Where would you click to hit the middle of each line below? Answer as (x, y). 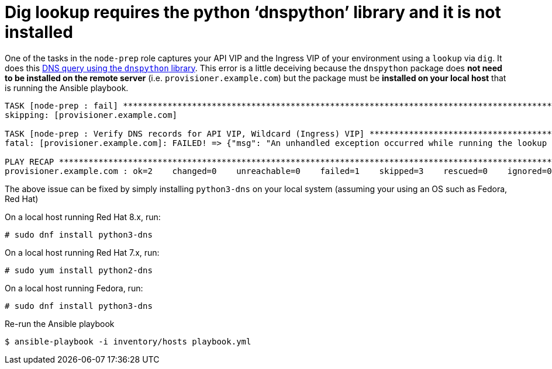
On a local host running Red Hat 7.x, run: (82, 252)
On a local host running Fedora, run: (74, 288)
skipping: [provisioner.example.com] (91, 115)
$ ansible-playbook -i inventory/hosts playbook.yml (128, 341)
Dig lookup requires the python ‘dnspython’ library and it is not (253, 12)
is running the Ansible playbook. (67, 88)
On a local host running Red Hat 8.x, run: (83, 217)
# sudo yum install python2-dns (79, 270)
